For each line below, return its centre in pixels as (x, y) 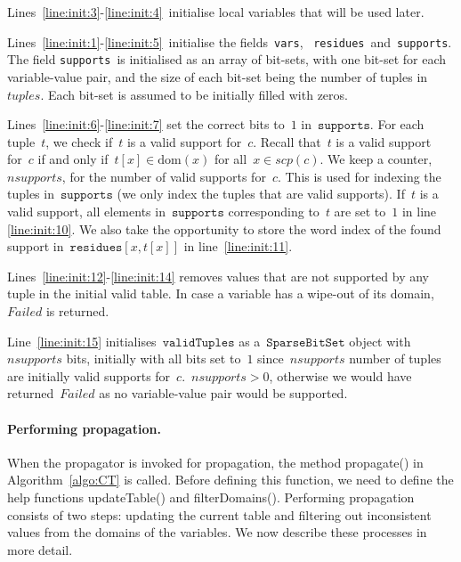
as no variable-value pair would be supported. (223, 393)
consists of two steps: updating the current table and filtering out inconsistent (219, 514)
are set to (360, 212)
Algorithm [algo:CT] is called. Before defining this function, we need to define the (230, 480)
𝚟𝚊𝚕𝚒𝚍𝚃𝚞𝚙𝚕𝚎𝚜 (198, 342)
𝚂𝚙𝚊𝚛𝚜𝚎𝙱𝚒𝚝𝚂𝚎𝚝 (306, 342)
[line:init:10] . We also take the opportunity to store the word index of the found (224, 228)
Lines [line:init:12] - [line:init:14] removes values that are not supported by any (218, 276)
